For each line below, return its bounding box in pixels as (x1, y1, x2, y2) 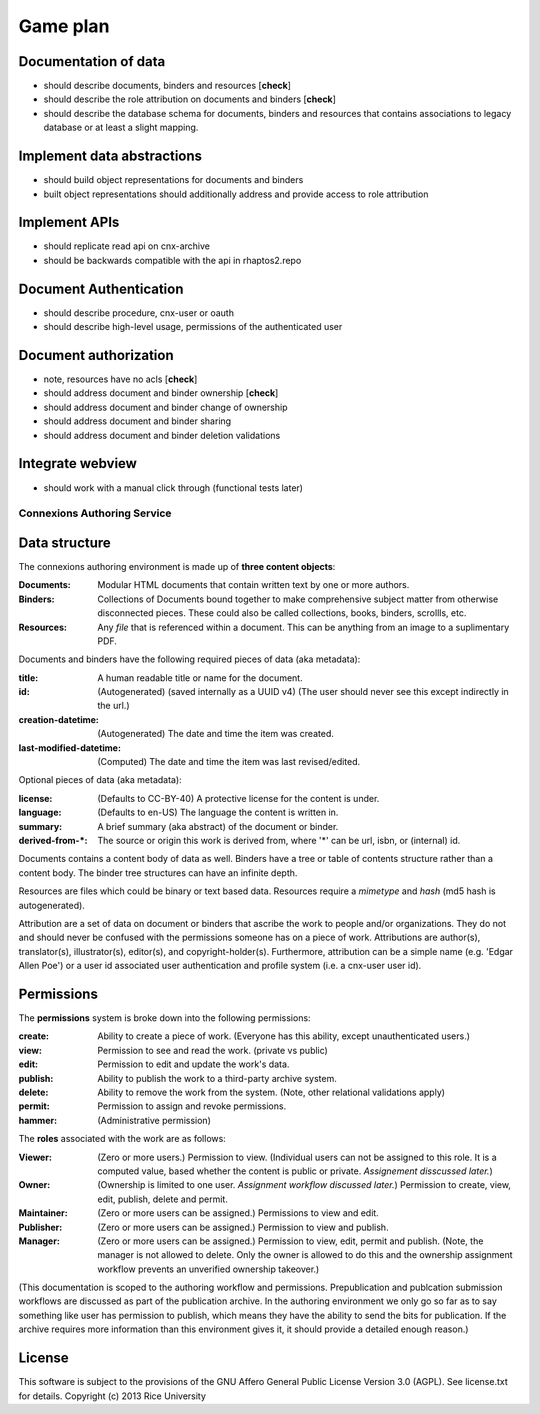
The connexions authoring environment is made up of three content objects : (18, 560, 336, 572)
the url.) (97, 700, 130, 712)
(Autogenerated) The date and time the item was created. (97, 728, 334, 740)
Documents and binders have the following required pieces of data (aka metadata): (18, 653, 361, 665)
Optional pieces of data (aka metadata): (18, 774, 182, 786)
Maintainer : (18, 1207, 69, 1219)
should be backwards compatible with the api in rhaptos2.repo (43, 254, 302, 266)
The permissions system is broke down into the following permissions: (18, 1012, 311, 1024)
